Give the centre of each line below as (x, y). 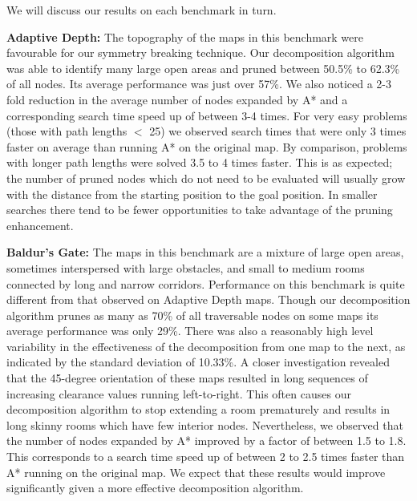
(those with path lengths (67, 131)
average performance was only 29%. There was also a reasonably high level (190, 331)
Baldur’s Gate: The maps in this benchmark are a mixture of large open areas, (205, 252)
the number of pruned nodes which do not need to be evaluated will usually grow (206, 178)
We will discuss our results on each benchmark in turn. (142, 10)
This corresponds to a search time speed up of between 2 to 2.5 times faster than (206, 457)
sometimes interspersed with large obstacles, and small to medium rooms (186, 267)
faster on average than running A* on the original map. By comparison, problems (207, 146)
